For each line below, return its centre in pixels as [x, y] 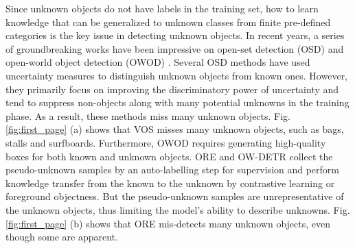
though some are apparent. [62, 237]
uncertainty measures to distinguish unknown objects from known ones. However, [177, 75]
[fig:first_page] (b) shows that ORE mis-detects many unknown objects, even [168, 223]
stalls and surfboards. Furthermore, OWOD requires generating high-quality [166, 142]
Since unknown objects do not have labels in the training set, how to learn [162, 8]
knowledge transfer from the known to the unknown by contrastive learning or [170, 183]
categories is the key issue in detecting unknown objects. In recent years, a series [175, 35]
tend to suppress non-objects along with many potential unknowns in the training [177, 102]
